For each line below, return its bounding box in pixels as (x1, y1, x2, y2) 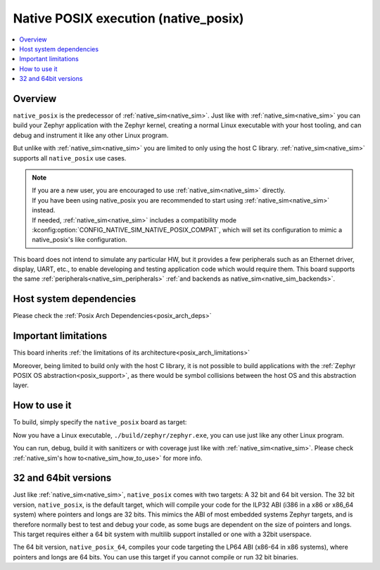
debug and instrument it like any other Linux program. (13, 131, 169, 139)
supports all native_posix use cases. (13, 153, 127, 162)
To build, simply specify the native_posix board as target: (13, 418, 187, 426)
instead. (32, 206, 56, 215)
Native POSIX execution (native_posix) (13, 11, 244, 26)
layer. (13, 381, 30, 390)
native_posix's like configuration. (32, 236, 127, 244)
